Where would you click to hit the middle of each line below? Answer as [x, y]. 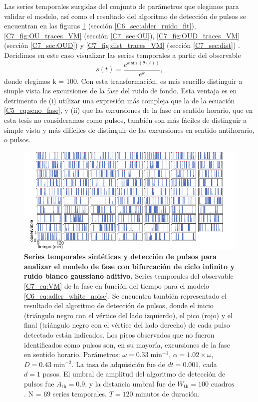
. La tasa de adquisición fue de [118, 364]
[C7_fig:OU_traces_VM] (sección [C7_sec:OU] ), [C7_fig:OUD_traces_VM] [122, 35]
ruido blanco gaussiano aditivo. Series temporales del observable [129, 276]
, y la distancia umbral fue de [130, 383]
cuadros [223, 384]
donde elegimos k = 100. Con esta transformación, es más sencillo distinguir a [123, 81]
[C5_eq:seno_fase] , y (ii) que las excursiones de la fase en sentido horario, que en [129, 110]
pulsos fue [39, 383]
